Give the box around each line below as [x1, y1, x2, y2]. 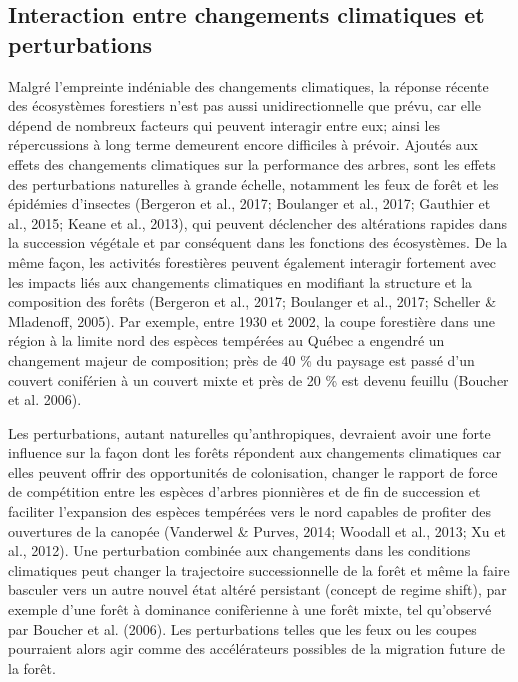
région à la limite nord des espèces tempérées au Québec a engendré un [8, 330, 445, 351]
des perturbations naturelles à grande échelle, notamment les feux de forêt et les [8, 173, 499, 194]
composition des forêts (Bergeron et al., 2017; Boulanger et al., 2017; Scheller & [8, 291, 497, 312]
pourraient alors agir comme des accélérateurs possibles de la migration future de [8, 638, 505, 659]
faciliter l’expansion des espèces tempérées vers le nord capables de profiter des [8, 501, 492, 522]
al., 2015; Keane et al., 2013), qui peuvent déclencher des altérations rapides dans [8, 212, 507, 233]
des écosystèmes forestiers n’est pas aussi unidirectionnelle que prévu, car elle [8, 95, 482, 116]
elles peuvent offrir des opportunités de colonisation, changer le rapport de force [8, 461, 498, 482]
